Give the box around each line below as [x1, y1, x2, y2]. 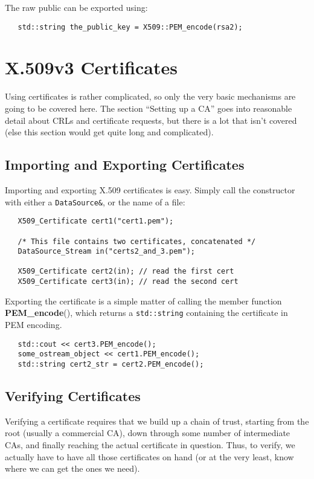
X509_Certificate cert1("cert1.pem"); [18, 217, 174, 226]
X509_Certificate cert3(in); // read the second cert [18, 277, 239, 286]
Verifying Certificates [5, 387, 141, 405]
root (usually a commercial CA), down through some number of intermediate [5, 426, 290, 439]
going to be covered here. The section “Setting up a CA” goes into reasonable [5, 101, 292, 114]
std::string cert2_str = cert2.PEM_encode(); [18, 359, 204, 368]
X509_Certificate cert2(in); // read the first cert [18, 267, 234, 276]
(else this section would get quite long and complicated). [5, 126, 214, 138]
